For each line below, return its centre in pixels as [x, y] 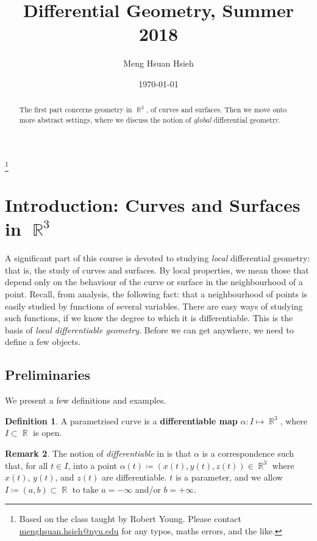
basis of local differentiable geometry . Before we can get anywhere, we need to [149, 329]
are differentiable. [134, 477]
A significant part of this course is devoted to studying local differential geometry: [158, 258]
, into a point [92, 465]
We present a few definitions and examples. [86, 400]
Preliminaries [48, 375]
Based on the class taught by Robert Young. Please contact [130, 519]
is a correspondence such [248, 453]
